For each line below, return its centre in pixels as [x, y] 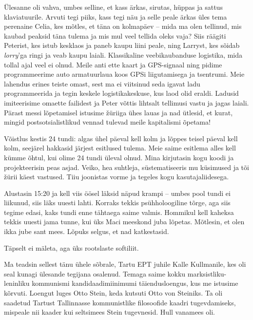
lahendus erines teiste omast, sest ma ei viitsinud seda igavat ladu [102, 83]
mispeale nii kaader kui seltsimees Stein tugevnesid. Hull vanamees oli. [109, 312]
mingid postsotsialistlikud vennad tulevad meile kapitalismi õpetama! [107, 122]
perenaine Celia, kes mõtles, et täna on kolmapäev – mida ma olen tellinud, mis [123, 26]
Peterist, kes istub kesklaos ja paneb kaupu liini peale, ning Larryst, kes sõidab [122, 45]
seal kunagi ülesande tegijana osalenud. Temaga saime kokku [95, 273]
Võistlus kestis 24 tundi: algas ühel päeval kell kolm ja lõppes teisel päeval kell [121, 138]
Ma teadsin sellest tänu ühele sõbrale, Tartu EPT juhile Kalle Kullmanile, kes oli [125, 264]
